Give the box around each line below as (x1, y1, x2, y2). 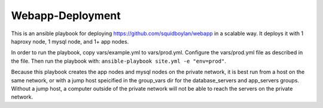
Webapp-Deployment (11, 9, 121, 22)
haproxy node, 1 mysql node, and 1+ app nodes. (11, 38, 129, 45)
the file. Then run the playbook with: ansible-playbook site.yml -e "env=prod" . (11, 57, 227, 64)
